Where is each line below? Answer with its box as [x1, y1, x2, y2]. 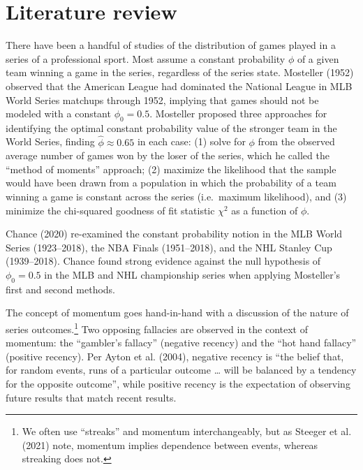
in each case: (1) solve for [137, 134, 246, 149]
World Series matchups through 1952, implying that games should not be [6, 92, 319, 107]
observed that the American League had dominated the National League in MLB [6, 78, 353, 93]
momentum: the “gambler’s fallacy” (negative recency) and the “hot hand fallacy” [6, 335, 357, 350]
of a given [297, 51, 339, 66]
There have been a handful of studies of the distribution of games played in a [6, 38, 336, 52]
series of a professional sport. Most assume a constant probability [6, 51, 286, 66]
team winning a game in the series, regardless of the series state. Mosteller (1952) [6, 65, 354, 80]
